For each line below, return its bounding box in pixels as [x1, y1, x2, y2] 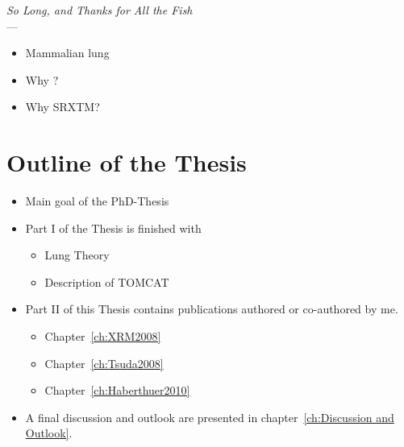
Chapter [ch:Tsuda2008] [44, 354, 164, 371]
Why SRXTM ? [25, 98, 100, 115]
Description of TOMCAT [44, 273, 169, 290]
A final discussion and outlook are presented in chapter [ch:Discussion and [25, 408, 394, 425]
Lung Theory [44, 246, 110, 263]
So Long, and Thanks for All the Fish [6, 2, 193, 18]
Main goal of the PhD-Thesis [25, 192, 169, 209]
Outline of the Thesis [6, 146, 247, 179]
